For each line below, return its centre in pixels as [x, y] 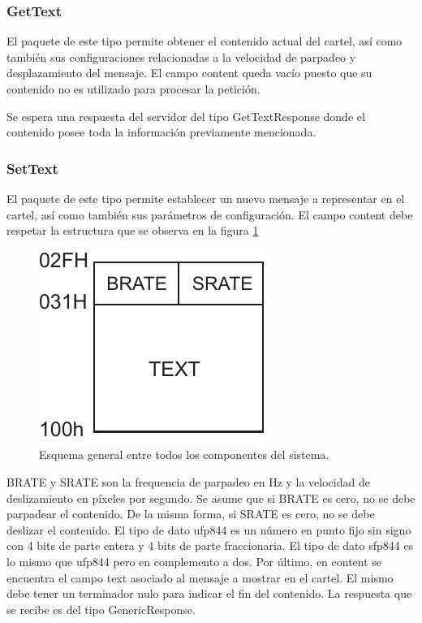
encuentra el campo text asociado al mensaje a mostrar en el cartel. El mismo [200, 577]
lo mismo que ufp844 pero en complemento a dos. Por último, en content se [194, 561]
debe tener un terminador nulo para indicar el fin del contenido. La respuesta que [209, 593]
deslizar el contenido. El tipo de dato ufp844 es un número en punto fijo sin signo [209, 529]
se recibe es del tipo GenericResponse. [101, 609]
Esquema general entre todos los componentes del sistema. [184, 454]
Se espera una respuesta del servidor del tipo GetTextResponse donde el [186, 116]
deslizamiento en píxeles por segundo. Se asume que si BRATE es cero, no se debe [211, 498]
